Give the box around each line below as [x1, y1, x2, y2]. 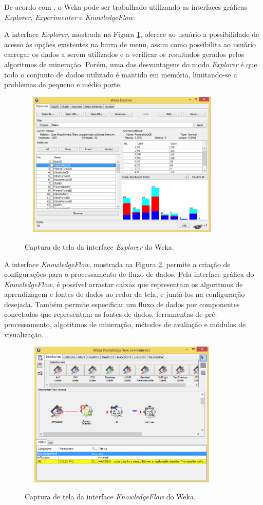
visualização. [4, 329, 44, 339]
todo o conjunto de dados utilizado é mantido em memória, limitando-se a [4, 69, 237, 79]
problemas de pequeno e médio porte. [4, 79, 122, 90]
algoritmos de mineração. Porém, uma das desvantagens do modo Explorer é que [4, 58, 257, 69]
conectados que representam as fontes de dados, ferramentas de [4, 309, 203, 319]
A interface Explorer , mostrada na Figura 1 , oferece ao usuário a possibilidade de [4, 29, 259, 39]
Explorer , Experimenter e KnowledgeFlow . [4, 11, 135, 22]
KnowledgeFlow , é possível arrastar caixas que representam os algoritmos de [4, 278, 243, 289]
